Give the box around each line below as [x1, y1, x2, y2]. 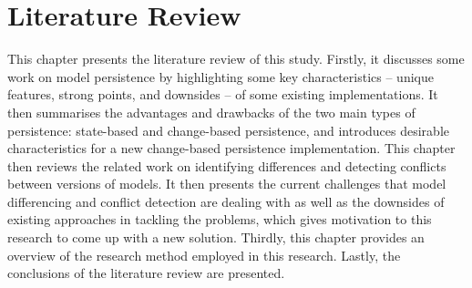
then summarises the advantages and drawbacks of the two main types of [7, 102, 416, 121]
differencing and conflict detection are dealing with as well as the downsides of [7, 191, 445, 211]
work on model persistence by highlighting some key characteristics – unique [7, 67, 434, 86]
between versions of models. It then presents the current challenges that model [7, 174, 446, 193]
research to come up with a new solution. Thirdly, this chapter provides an [7, 228, 425, 247]
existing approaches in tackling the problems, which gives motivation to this [7, 210, 432, 229]
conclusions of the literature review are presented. [7, 263, 285, 283]
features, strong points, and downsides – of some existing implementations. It [7, 85, 438, 104]
